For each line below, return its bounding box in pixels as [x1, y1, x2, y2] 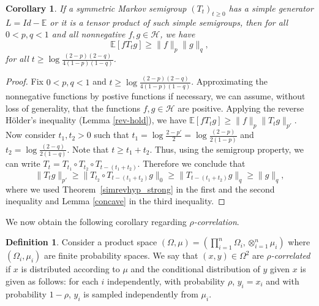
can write [6, 157, 40, 170]
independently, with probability [107, 274, 225, 287]
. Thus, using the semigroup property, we [149, 142, 304, 155]
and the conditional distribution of [130, 262, 260, 275]
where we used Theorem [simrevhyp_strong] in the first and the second [6, 182, 275, 195]
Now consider [6, 128, 56, 141]
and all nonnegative [51, 28, 126, 40]
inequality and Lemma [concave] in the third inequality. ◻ [6, 194, 225, 207]
